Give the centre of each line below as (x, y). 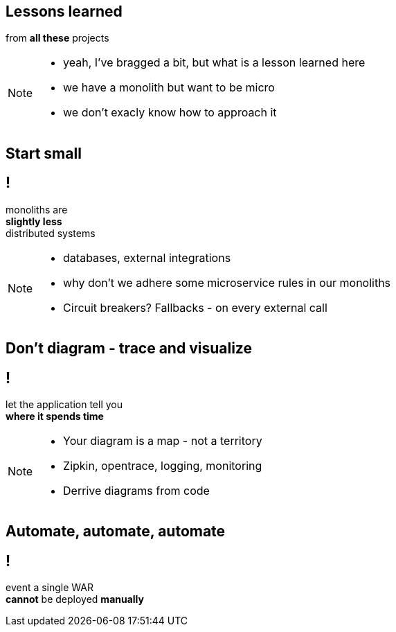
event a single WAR (50, 588)
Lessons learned (64, 11)
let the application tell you (64, 404)
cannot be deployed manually (75, 599)
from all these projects (57, 38)
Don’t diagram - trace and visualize (129, 349)
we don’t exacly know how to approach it (170, 113)
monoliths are (37, 209)
